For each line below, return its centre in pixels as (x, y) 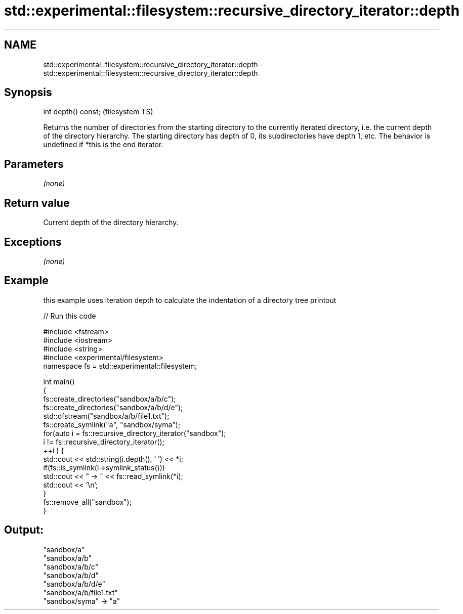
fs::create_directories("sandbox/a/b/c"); (110, 399)
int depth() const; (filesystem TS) (98, 112)
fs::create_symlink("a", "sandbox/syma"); (112, 424)
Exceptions (33, 242)
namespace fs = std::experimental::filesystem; (120, 366)
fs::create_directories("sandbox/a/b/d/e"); (113, 407)
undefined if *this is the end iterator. (103, 145)
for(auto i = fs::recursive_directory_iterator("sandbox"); (135, 433)
